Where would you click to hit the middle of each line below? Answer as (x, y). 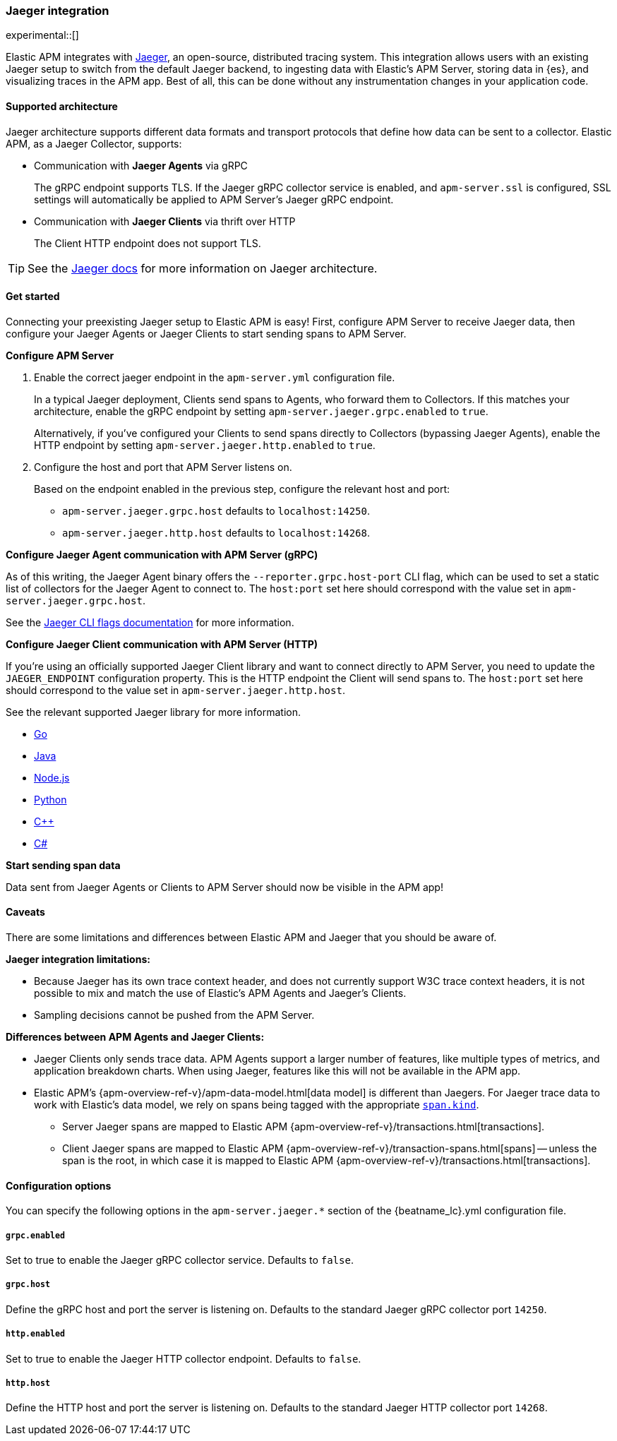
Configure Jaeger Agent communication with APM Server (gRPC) (162, 554)
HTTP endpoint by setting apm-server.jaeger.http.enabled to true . (205, 445)
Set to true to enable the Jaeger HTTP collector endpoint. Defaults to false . (184, 1358)
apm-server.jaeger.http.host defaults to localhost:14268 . (216, 532)
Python (50, 799)
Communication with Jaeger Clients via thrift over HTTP (165, 221)
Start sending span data (63, 865)
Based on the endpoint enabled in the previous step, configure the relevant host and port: (242, 489)
